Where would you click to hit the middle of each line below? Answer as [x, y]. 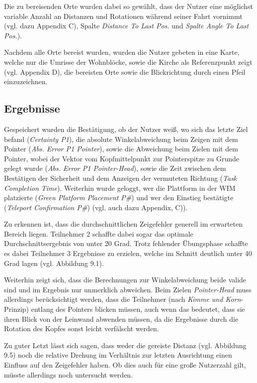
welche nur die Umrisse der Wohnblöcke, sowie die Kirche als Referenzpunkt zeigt [128, 62]
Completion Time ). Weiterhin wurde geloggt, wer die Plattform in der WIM [120, 188]
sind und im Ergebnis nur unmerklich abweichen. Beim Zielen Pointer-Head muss [128, 289]
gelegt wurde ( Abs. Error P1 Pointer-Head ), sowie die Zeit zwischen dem [115, 168]
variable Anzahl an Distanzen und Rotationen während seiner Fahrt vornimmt [123, 16]
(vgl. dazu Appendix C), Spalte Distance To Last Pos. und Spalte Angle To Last [127, 26]
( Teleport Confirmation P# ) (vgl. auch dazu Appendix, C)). [96, 207]
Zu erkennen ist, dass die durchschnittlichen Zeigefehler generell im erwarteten [124, 224]
